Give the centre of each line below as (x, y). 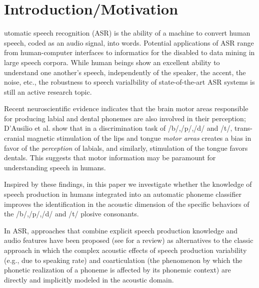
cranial (14, 138)
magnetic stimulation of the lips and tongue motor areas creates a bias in (139, 138)
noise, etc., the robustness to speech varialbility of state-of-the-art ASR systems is (129, 82)
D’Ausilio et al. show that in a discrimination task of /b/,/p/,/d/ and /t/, (118, 128)
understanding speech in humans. (55, 167)
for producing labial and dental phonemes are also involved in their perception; (125, 118)
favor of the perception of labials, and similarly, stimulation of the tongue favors (126, 148)
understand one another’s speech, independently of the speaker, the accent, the (125, 72)
